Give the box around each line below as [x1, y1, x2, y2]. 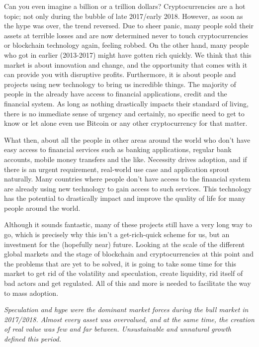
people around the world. [4, 202, 81, 213]
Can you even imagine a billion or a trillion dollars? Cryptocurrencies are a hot [4, 1, 246, 11]
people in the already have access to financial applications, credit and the [4, 88, 227, 99]
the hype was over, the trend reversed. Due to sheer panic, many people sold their [4, 20, 254, 31]
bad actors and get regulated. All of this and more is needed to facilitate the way [4, 278, 251, 288]
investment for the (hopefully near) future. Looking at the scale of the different [4, 239, 245, 249]
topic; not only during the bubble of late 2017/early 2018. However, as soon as [4, 10, 243, 21]
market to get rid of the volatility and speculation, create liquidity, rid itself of [4, 268, 243, 278]
